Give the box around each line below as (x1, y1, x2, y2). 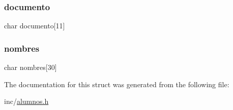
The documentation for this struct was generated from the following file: (4, 79, 229, 89)
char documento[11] (4, 20, 65, 31)
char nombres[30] (4, 62, 57, 72)
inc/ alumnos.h (4, 96, 49, 106)
